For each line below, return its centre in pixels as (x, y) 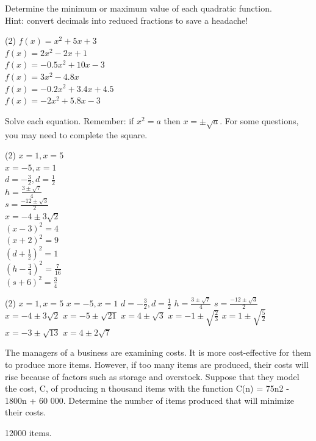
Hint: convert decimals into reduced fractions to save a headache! (127, 20)
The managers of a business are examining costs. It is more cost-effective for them (158, 352)
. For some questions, (259, 120)
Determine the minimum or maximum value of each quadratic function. (138, 8)
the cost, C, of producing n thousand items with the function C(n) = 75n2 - (147, 388)
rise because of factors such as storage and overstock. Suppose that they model (152, 376)
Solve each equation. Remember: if (70, 120)
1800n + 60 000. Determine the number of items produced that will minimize (150, 400)
